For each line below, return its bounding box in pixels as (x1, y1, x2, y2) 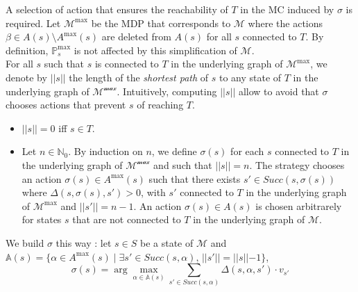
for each (230, 144, 264, 159)
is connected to (94, 56, 159, 71)
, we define (151, 144, 197, 159)
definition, (6, 42, 49, 57)
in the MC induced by (240, 2, 334, 16)
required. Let (6, 15, 61, 30)
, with (141, 185, 166, 200)
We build (6, 235, 44, 250)
